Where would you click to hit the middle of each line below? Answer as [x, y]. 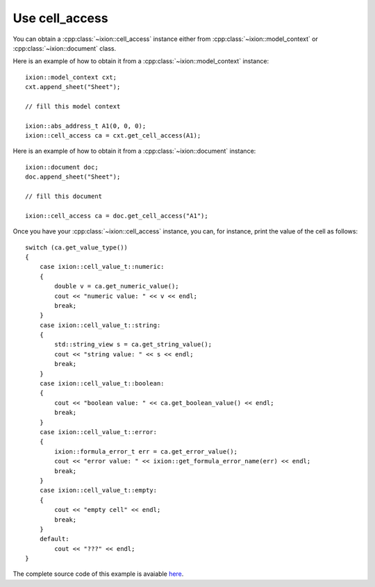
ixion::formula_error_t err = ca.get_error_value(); [146, 451]
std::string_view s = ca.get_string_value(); [133, 345]
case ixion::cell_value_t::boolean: [102, 383]
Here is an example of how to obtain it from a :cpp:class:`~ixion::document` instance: [134, 151]
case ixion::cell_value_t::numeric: [102, 267]
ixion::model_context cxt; [71, 77]
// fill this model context [73, 106]
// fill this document [64, 197]
